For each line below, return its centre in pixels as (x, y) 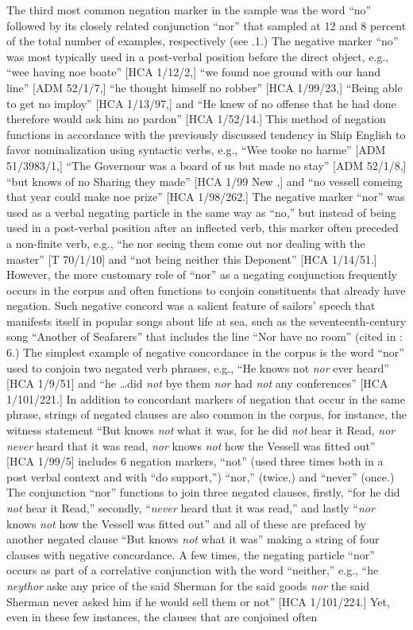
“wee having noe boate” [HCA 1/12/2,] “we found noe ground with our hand (194, 72)
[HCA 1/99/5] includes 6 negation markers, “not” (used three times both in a (195, 461)
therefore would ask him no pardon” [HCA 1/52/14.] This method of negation (196, 119)
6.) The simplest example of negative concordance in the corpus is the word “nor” (205, 352)
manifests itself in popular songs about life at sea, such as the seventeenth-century (206, 321)
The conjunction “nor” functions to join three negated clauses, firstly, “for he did (203, 492)
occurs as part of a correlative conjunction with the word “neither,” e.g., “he (193, 570)
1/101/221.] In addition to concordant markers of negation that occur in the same (206, 398)
